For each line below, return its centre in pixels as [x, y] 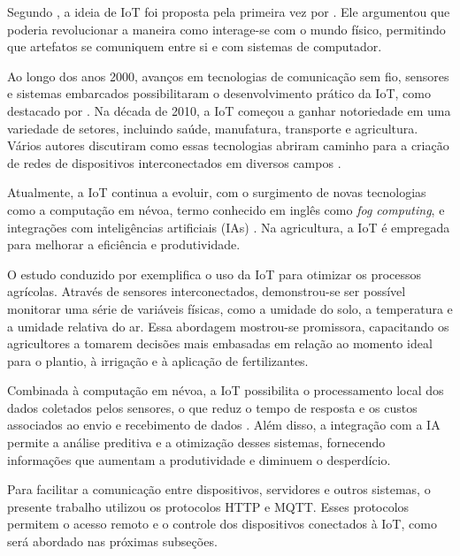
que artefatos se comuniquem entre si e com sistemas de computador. [195, 46]
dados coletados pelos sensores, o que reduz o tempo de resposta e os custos [212, 407]
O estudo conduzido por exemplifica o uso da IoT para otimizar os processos [215, 274]
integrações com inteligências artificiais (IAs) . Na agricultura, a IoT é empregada [229, 227]
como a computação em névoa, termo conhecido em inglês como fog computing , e [226, 209]
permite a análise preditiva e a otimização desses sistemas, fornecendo [196, 442]
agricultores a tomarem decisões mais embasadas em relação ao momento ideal [220, 343]
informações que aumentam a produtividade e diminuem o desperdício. [199, 459]
